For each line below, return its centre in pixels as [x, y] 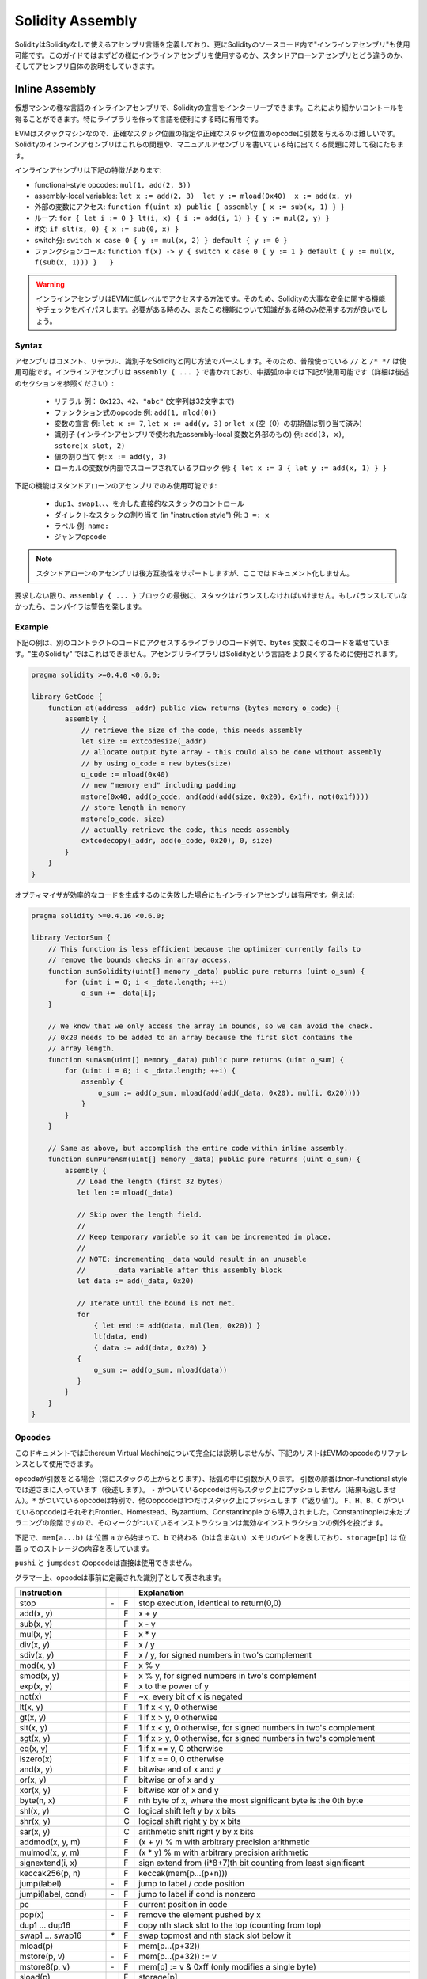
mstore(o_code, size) [123, 819]
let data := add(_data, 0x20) [136, 1281]
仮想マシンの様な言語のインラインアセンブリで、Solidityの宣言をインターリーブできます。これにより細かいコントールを [210, 108]
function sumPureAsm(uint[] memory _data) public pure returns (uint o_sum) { [204, 1159]
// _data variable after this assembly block [179, 1270]
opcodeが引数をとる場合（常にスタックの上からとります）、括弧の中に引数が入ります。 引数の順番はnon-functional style [211, 1478]
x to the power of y [174, 1686]
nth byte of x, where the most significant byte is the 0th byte [251, 1801]
